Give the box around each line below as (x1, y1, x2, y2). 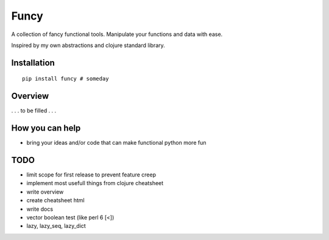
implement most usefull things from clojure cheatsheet (26, 180, 164, 187)
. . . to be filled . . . (11, 107, 57, 114)
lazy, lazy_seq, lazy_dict (26, 222, 87, 230)
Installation (11, 57, 55, 68)
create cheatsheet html (26, 197, 85, 204)
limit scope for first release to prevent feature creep (26, 171, 157, 178)
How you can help (11, 123, 81, 134)
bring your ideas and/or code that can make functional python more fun (26, 139, 207, 147)
